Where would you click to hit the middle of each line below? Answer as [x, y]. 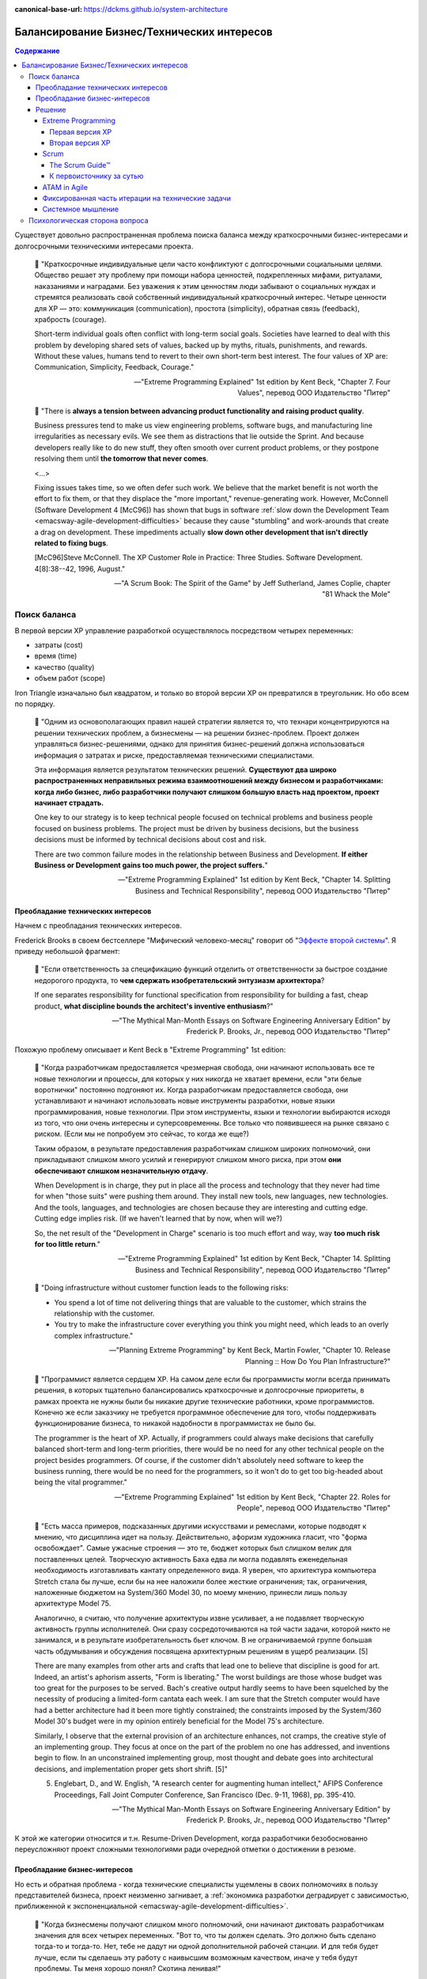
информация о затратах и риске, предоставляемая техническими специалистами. [174, 755]
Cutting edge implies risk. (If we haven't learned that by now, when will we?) [159, 1218]
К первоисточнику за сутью [96, 176]
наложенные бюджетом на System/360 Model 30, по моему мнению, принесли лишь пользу [191, 1592]
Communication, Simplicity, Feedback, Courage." [114, 367]
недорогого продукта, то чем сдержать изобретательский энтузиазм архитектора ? [179, 980]
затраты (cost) [59, 645]
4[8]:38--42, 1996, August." [80, 568]
